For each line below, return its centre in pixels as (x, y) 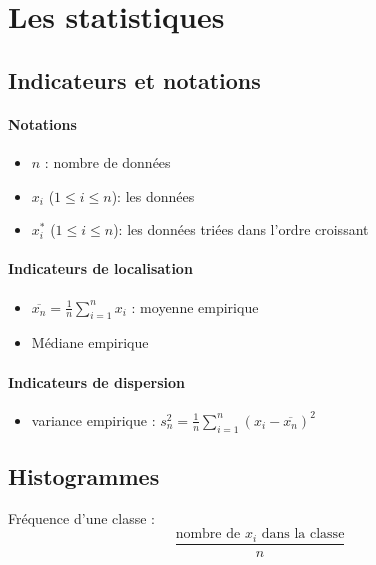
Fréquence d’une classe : (81, 517)
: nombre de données (107, 161)
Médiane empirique (90, 342)
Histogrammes (84, 475)
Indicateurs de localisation (100, 268)
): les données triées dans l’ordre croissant (241, 229)
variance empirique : (93, 419)
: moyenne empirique (195, 306)
